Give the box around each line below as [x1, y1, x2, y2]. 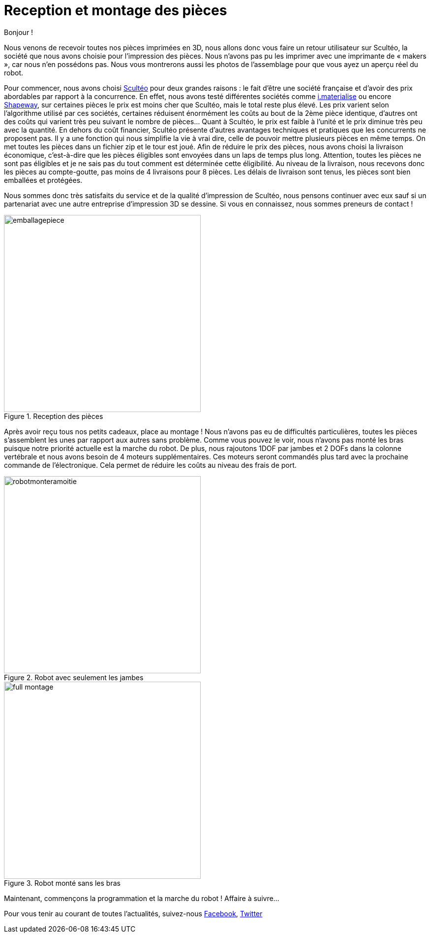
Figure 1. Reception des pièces [4, 412, 103, 420]
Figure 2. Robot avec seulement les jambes [4, 673, 144, 682]
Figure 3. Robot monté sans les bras [4, 878, 121, 887]
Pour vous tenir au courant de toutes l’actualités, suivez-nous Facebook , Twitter [4, 909, 263, 918]
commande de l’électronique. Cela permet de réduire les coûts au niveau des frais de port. [4, 460, 297, 469]
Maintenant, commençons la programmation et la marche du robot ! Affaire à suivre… [4, 894, 279, 902]
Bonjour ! [4, 28, 33, 36]
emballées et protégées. [4, 175, 83, 184]
